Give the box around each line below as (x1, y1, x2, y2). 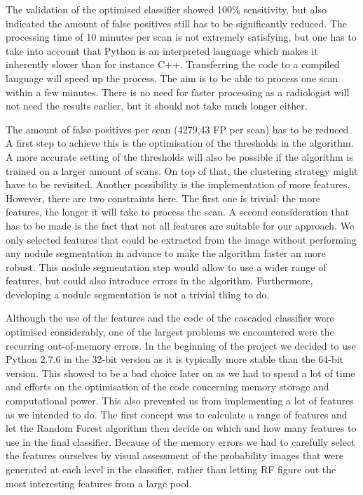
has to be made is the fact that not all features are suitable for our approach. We (6, 218, 355, 232)
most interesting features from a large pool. (6, 475, 192, 490)
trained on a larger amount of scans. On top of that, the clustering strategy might (6, 163, 358, 178)
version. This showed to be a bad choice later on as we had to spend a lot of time (6, 365, 355, 380)
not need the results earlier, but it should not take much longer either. (6, 98, 308, 113)
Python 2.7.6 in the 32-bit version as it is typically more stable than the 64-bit (6, 352, 344, 367)
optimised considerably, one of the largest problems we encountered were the (6, 324, 334, 339)
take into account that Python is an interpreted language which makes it (6, 43, 318, 58)
